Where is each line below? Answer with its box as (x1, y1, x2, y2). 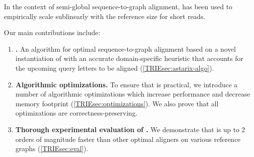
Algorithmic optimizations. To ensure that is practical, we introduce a (15, 79, 238, 89)
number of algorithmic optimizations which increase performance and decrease (15, 89, 250, 99)
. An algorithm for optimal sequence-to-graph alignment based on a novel (15, 43, 236, 54)
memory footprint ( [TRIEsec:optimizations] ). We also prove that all (15, 98, 219, 108)
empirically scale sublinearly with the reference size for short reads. (4, 11, 206, 21)
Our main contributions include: (4, 27, 100, 38)
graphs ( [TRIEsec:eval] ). (15, 143, 89, 154)
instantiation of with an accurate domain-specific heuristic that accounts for (15, 53, 243, 63)
